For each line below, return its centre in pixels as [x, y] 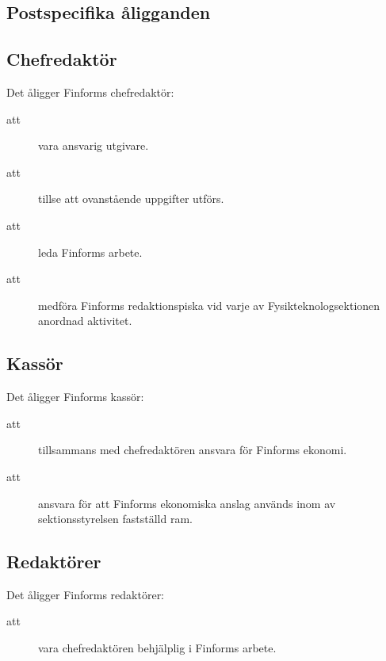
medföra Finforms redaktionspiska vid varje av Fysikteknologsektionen [209, 305]
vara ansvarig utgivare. [94, 145]
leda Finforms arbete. [90, 252]
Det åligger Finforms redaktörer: [86, 594]
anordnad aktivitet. [85, 321]
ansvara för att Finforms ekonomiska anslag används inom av [187, 503]
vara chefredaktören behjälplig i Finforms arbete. [157, 648]
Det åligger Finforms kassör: [75, 397]
